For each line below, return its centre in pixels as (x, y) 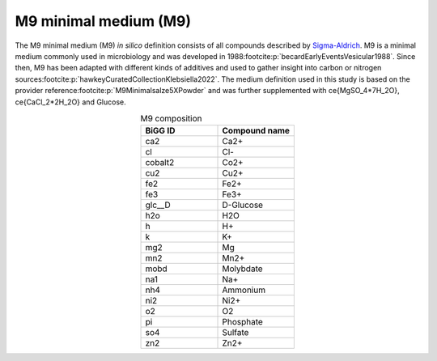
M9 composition (171, 119)
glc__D (158, 205)
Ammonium (244, 290)
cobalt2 (160, 163)
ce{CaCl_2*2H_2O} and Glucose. (70, 102)
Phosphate (242, 322)
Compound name (256, 131)
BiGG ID (160, 131)
